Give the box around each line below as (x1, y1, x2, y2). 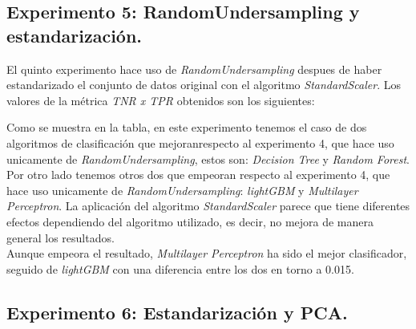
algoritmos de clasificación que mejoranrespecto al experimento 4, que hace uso (6, 134, 394, 151)
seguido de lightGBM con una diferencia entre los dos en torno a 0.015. (6, 260, 354, 277)
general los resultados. (6, 229, 115, 246)
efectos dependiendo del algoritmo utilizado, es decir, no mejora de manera (6, 213, 374, 229)
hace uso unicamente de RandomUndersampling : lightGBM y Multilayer (6, 181, 358, 198)
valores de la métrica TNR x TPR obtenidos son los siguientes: (6, 91, 315, 108)
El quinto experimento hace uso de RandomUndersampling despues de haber (6, 60, 382, 77)
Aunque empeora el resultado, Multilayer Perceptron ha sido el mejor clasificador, (6, 245, 407, 262)
